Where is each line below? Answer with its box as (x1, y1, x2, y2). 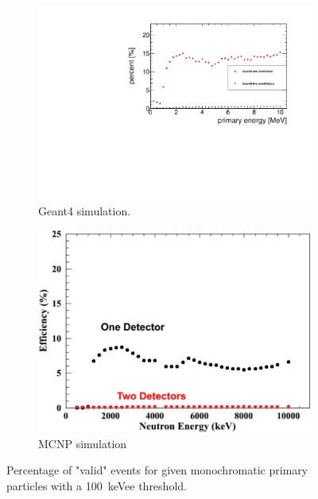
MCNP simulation (38, 435, 127, 451)
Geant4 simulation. (38, 202, 131, 219)
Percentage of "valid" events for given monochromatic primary (6, 462, 308, 478)
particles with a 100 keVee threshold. (6, 478, 187, 494)
